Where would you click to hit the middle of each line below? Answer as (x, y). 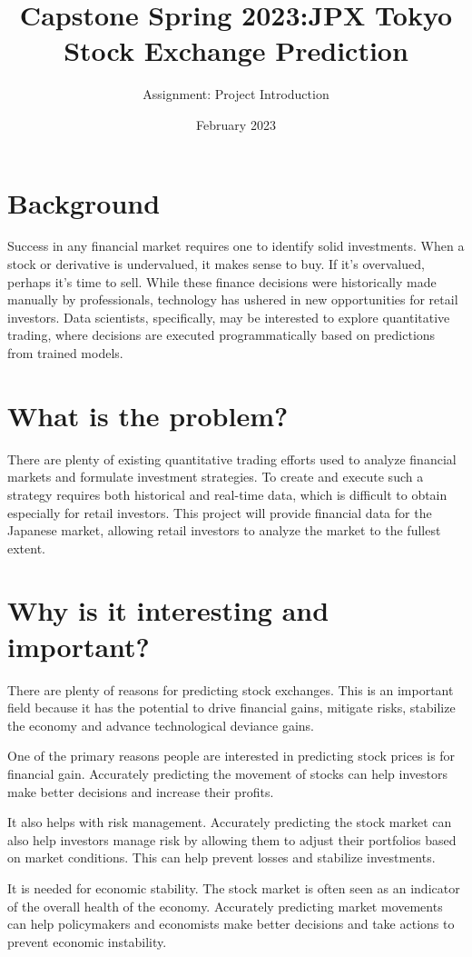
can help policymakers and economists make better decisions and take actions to (231, 924)
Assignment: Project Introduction (236, 94)
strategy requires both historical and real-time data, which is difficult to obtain (227, 494)
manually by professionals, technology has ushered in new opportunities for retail (233, 299)
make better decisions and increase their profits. (141, 791)
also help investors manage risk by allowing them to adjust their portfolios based (232, 839)
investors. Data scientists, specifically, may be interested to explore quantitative (229, 317)
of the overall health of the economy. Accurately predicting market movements (225, 906)
